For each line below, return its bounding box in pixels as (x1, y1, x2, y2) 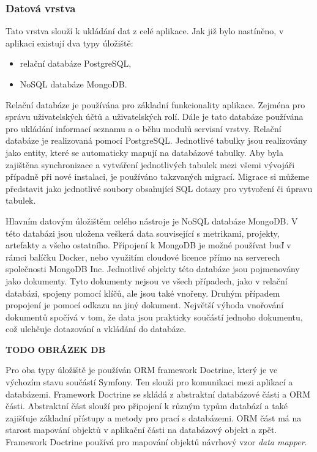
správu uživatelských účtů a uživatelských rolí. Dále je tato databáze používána (6, 110, 304, 123)
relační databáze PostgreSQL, (20, 57, 132, 70)
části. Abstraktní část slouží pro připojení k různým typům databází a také (6, 399, 288, 412)
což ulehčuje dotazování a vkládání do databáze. (6, 322, 187, 335)
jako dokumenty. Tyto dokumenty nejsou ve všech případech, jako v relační (6, 274, 288, 287)
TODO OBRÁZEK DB (6, 343, 106, 355)
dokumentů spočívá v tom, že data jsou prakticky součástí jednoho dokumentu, (6, 310, 303, 323)
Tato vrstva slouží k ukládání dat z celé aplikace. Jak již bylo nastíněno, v (6, 24, 284, 37)
